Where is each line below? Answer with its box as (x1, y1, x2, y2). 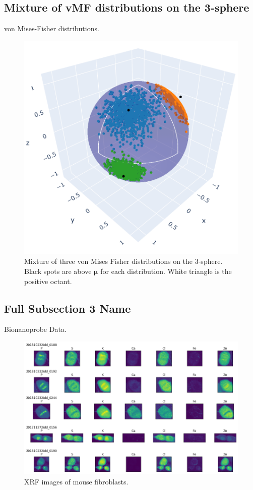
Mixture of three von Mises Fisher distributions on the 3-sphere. (24, 256, 223, 266)
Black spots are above (24, 265, 92, 276)
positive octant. (24, 275, 72, 286)
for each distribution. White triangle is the (100, 265, 232, 276)
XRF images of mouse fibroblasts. (24, 476, 129, 486)
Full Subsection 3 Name (4, 300, 131, 316)
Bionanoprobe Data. (4, 324, 67, 334)
